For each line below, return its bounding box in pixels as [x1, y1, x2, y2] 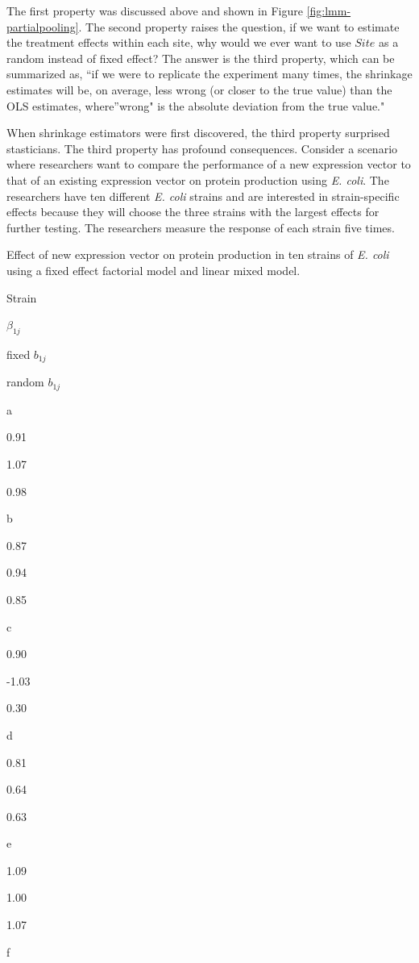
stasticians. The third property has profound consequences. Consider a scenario [6, 140, 398, 156]
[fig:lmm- [306, 2, 351, 19]
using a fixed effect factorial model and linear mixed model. [6, 261, 301, 278]
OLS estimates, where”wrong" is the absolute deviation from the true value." [6, 97, 385, 114]
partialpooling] [6, 18, 79, 35]
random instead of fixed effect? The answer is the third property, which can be [6, 49, 395, 66]
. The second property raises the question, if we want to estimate [78, 18, 400, 35]
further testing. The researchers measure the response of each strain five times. [6, 219, 395, 236]
